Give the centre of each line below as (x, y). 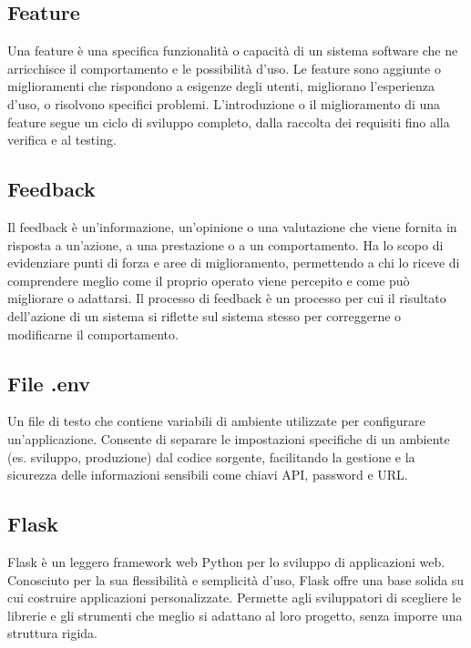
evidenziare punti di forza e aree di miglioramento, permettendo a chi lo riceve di (234, 263)
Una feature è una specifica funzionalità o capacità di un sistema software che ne (233, 51)
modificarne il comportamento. (93, 334)
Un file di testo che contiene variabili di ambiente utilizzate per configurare (216, 421)
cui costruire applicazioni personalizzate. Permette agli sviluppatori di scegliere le (235, 597)
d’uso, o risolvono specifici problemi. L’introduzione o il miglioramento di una (224, 103)
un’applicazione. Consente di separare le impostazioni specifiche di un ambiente (229, 438)
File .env (49, 383)
